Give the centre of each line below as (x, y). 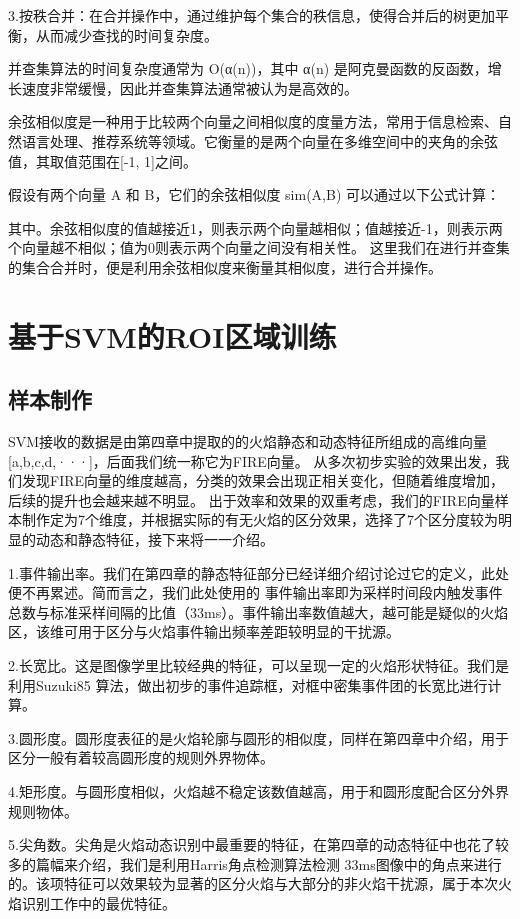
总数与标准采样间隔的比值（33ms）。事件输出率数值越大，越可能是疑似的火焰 (258, 611)
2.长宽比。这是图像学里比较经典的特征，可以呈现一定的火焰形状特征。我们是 (258, 665)
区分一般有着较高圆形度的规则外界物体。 (141, 757)
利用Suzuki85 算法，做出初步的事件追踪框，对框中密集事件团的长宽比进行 (248, 684)
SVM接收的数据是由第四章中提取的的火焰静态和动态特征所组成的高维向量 (248, 441)
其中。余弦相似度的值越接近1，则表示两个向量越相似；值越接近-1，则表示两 (255, 227)
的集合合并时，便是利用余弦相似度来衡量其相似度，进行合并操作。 (225, 266)
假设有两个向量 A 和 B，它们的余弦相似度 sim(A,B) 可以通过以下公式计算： (254, 194)
